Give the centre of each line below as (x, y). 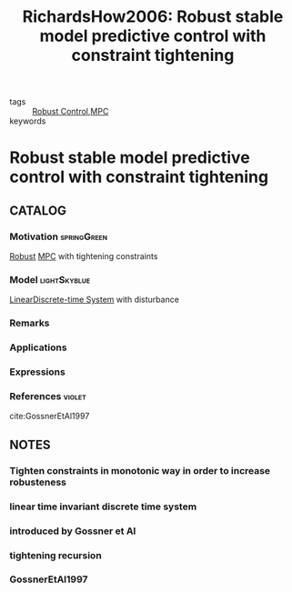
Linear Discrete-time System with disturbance (95, 300)
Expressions (37, 372)
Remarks (30, 323)
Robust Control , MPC (70, 112)
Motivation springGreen (58, 236)
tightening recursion (55, 555)
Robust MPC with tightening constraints (84, 256)
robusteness (38, 482)
